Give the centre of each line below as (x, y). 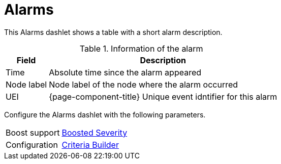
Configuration (32, 145)
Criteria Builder (90, 145)
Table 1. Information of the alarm (141, 48)
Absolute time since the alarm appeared (125, 72)
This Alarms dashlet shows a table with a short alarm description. (113, 32)
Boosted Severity (95, 132)
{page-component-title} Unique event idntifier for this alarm (163, 96)
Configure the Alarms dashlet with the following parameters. (105, 114)
